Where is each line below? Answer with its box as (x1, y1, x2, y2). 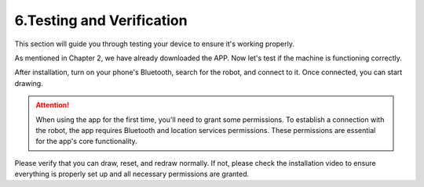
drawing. (14, 78, 43, 88)
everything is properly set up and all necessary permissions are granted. (14, 169, 250, 179)
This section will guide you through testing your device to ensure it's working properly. (14, 39, 294, 49)
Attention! (35, 100, 70, 110)
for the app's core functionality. (35, 137, 137, 146)
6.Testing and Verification (14, 12, 188, 29)
